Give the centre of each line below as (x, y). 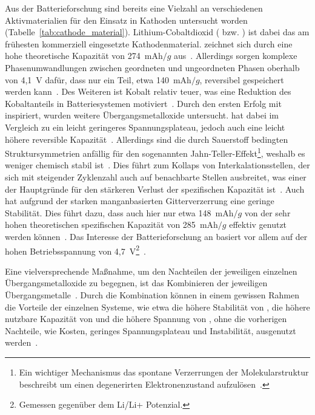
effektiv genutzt (258, 225)
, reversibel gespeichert (242, 79)
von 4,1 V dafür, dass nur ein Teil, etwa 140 (87, 79)
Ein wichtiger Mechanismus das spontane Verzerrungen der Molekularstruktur (164, 372)
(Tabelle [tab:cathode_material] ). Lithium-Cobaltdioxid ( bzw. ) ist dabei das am (157, 32)
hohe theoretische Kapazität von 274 (73, 56)
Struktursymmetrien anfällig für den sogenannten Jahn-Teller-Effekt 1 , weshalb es (155, 152)
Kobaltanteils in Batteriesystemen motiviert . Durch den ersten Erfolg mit (143, 103)
